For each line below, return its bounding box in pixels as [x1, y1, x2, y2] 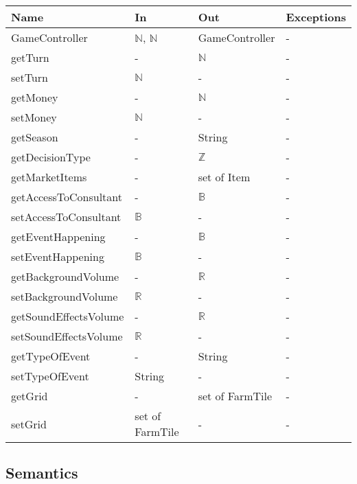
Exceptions [286, 9, 346, 25]
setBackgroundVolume [11, 288, 118, 304]
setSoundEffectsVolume [11, 328, 123, 344]
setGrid [11, 415, 47, 432]
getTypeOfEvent [11, 348, 91, 364]
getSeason [11, 129, 58, 145]
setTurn [11, 69, 48, 85]
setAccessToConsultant [11, 209, 122, 224]
